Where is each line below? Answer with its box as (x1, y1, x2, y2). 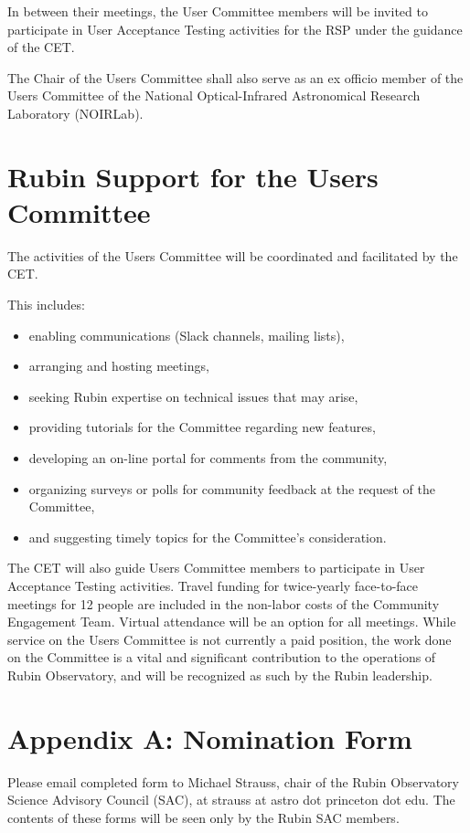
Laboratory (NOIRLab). (7, 103, 144, 122)
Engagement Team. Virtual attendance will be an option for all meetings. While (7, 612, 456, 631)
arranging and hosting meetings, (28, 356, 209, 375)
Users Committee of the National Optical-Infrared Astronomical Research (7, 86, 421, 105)
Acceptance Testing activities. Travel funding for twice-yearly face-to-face (7, 576, 419, 595)
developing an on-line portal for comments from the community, (28, 448, 388, 468)
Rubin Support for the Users (7, 157, 379, 195)
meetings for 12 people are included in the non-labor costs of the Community (7, 594, 440, 613)
